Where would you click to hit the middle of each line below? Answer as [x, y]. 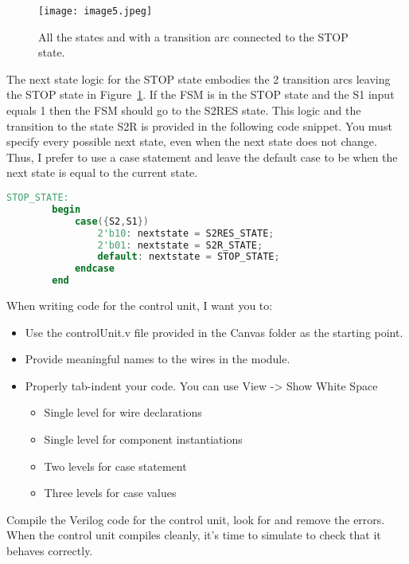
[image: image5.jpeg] [95, 11]
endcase [95, 269]
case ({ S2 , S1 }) [112, 221]
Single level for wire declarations [123, 412]
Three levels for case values [110, 493]
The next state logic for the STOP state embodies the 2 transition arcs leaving [199, 78]
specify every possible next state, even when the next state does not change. [192, 141]
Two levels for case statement [115, 466]
